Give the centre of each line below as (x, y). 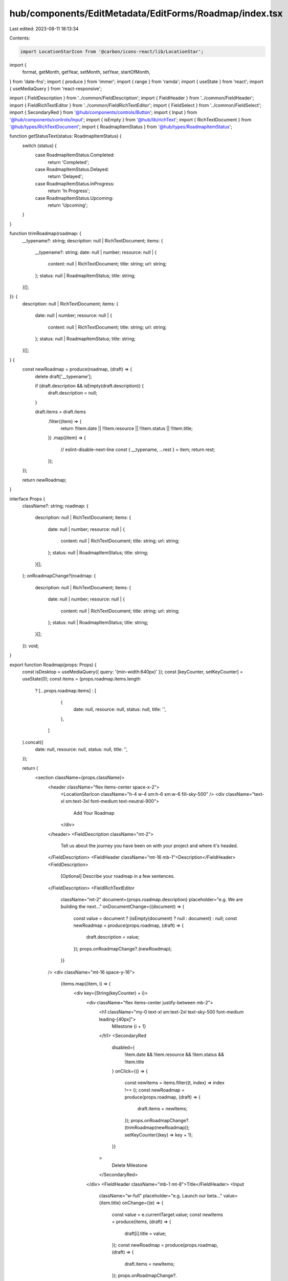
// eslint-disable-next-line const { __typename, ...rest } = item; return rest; (138, 449)
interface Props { (27, 499)
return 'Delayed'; (66, 176)
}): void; (31, 646)
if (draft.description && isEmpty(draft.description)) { (90, 386)
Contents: (20, 38)
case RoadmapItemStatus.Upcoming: (74, 198)
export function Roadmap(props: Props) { (53, 665)
